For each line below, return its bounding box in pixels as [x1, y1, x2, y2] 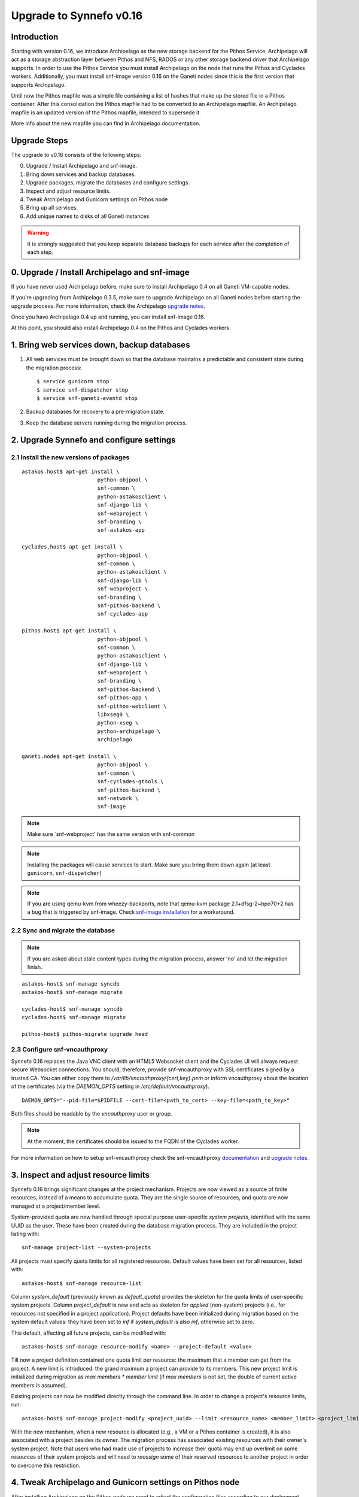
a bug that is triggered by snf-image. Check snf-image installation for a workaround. [27, 908, 235, 916]
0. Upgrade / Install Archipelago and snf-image [11, 267, 190, 277]
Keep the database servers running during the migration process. [26, 419, 187, 426]
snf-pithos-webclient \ [97, 702, 167, 710]
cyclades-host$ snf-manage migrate [22, 1014, 126, 1021]
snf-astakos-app [97, 527, 145, 534]
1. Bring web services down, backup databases [11, 340, 190, 350]
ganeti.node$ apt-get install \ [22, 753, 117, 760]
